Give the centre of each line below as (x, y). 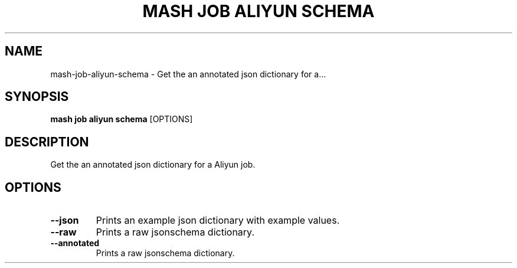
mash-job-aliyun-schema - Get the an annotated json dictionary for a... (188, 74)
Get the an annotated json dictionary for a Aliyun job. (153, 165)
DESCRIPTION (47, 142)
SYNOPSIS (37, 97)
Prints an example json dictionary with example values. (218, 220)
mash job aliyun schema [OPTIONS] (122, 119)
